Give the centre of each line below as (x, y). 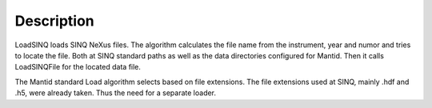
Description (55, 21)
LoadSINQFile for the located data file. (78, 67)
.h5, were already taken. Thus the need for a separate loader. (115, 93)
